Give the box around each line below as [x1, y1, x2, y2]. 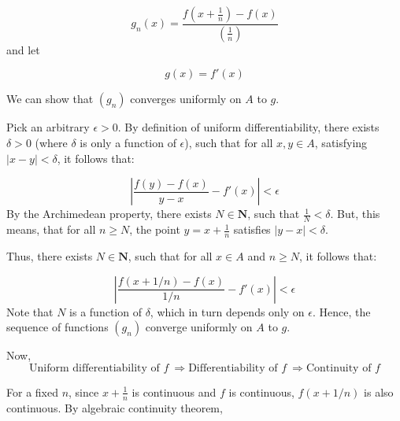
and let [6, 41, 40, 57]
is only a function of [80, 135, 176, 151]
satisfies [233, 221, 271, 238]
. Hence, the [312, 303, 371, 319]
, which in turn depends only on [150, 303, 305, 319]
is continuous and [131, 383, 217, 400]
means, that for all [6, 221, 96, 238]
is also [364, 383, 394, 400]
